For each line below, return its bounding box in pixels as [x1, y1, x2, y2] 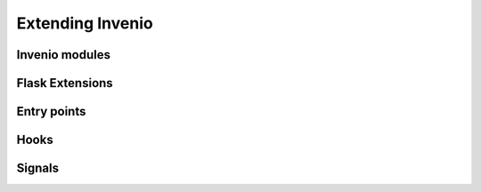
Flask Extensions [16, 76, 113, 91]
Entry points [16, 104, 86, 119]
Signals [16, 161, 60, 176]
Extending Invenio [16, 13, 153, 33]
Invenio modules [16, 47, 111, 62]
